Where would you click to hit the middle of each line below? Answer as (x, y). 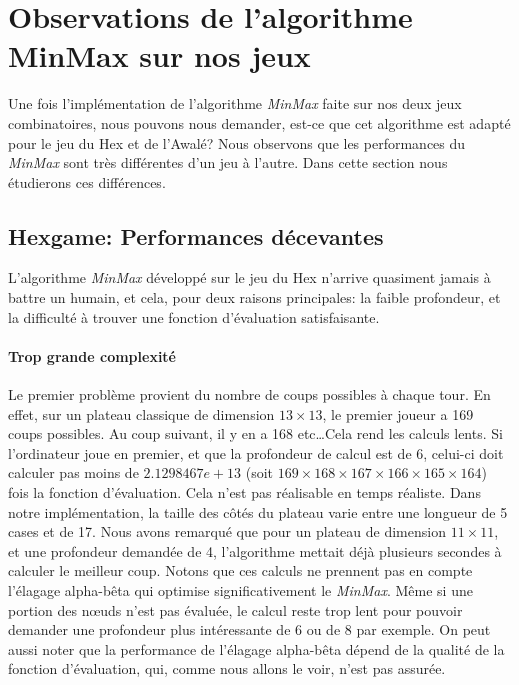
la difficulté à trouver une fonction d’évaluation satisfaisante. (194, 316)
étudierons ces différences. (87, 181)
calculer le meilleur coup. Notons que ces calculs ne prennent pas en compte (240, 570)
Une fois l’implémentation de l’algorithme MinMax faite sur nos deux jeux (235, 103)
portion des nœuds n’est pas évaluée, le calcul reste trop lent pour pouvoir (235, 609)
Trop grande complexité (92, 355)
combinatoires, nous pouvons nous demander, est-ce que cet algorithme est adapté (259, 122)
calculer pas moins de (73, 472)
